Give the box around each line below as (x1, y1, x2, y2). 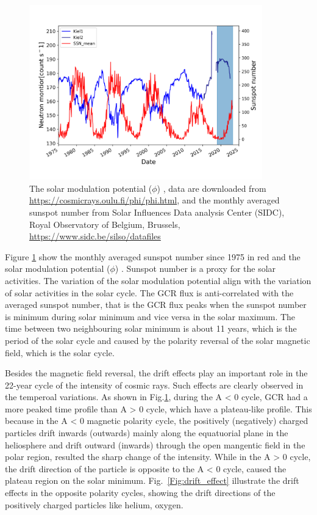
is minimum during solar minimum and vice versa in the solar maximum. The (5, 310, 296, 323)
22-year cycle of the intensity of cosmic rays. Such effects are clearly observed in (5, 378, 304, 391)
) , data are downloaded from (157, 181, 266, 194)
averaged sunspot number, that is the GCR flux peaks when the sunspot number (5, 298, 307, 311)
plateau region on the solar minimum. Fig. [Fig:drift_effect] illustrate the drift (5, 474, 299, 487)
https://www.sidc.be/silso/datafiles (29, 230, 161, 243)
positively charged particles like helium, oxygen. (5, 498, 183, 511)
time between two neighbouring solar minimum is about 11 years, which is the (5, 322, 297, 335)
